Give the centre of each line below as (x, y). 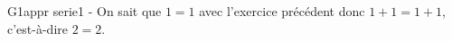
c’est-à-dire (38, 28)
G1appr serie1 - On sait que (85, 11)
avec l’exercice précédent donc (282, 11)
